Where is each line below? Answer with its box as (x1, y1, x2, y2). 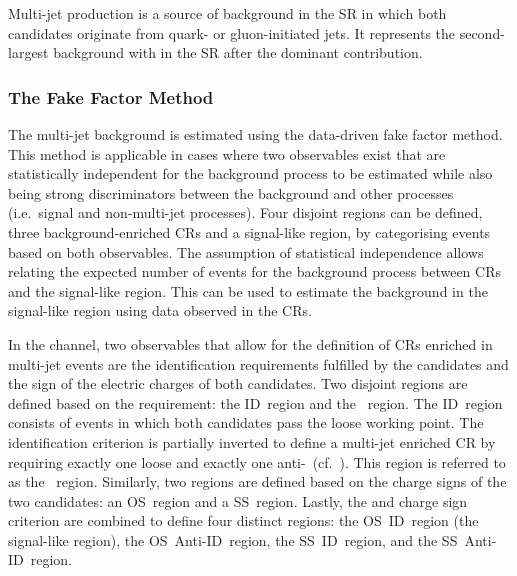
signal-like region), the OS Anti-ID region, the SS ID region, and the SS (8, 529, 458, 550)
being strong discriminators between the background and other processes (8, 182, 454, 203)
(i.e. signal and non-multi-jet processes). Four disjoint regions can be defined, (8, 202, 483, 223)
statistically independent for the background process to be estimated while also (8, 163, 493, 184)
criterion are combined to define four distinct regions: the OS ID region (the (8, 510, 479, 531)
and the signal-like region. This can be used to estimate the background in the (8, 280, 488, 301)
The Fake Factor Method (8, 84, 214, 109)
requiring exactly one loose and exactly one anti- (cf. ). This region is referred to (8, 451, 506, 472)
